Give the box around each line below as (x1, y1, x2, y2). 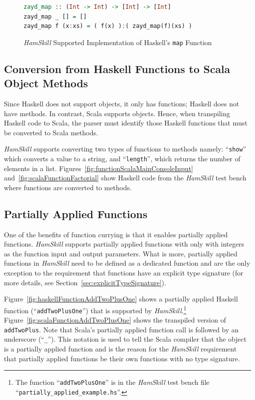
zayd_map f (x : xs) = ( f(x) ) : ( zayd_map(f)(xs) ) (24, 23, 192, 30)
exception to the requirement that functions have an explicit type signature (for (4, 268, 243, 278)
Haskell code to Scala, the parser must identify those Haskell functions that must (4, 118, 248, 128)
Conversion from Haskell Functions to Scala (4, 61, 230, 76)
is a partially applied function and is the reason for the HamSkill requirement (4, 344, 237, 354)
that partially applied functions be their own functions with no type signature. (4, 353, 240, 363)
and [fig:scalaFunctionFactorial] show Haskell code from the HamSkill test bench (4, 173, 247, 183)
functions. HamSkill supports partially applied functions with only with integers (4, 239, 244, 249)
